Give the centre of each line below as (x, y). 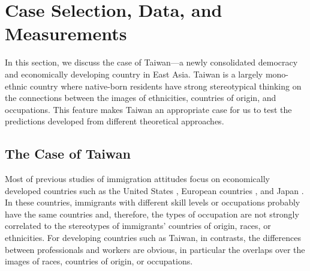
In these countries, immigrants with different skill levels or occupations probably (153, 202)
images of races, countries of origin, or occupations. (99, 261)
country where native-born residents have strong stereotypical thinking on (165, 86)
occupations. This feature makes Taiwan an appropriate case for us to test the (148, 109)
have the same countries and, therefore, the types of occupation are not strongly (152, 214)
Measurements (66, 33)
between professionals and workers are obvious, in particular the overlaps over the (155, 249)
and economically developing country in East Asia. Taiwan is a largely (134, 74)
